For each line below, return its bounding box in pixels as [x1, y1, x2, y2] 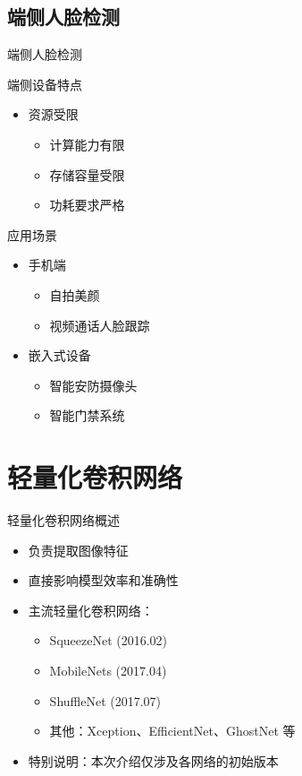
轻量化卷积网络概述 [7, 511, 120, 530]
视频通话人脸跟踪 [49, 315, 150, 334]
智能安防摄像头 [49, 375, 138, 394]
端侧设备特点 [7, 74, 82, 93]
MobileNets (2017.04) [49, 661, 167, 680]
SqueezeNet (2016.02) [49, 631, 168, 650]
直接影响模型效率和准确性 [28, 571, 179, 590]
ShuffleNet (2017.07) [49, 691, 162, 710]
